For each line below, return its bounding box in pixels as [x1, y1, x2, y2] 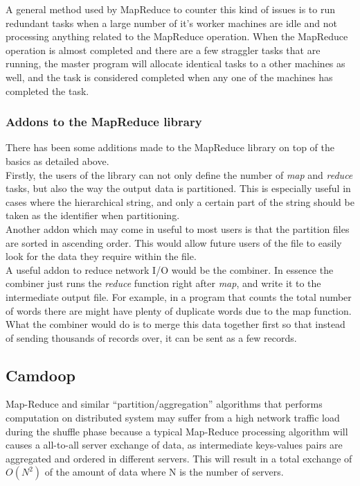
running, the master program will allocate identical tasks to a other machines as [6, 56, 345, 71]
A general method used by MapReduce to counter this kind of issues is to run [6, 2, 335, 16]
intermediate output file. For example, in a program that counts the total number [6, 289, 352, 304]
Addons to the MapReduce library [6, 113, 202, 130]
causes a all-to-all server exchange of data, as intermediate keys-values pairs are [6, 437, 343, 452]
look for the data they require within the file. [6, 249, 197, 263]
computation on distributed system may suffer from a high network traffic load [6, 410, 340, 425]
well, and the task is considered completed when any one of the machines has [6, 69, 333, 84]
